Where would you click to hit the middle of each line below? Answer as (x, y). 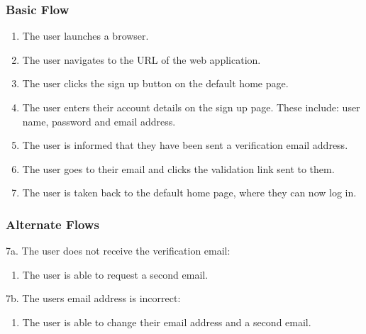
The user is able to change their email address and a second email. (167, 322)
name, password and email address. (99, 121)
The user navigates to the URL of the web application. (142, 59)
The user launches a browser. (85, 36)
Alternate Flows (52, 224)
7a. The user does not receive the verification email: (118, 251)
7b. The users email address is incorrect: (93, 298)
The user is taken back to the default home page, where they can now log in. (189, 193)
